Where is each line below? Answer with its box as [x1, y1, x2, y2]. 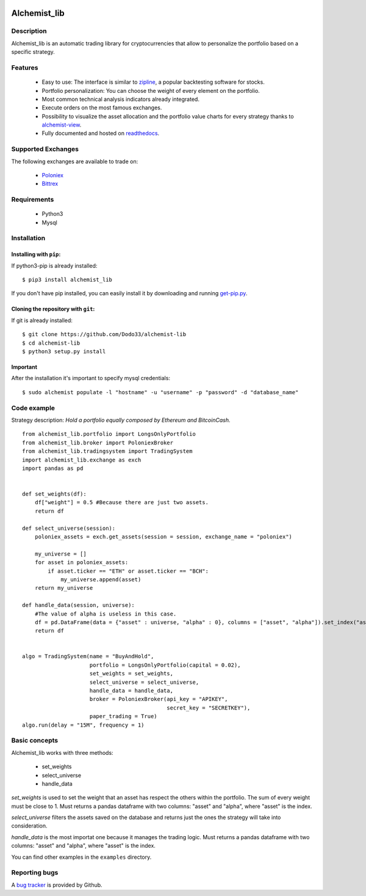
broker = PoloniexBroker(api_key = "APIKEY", [89, 696, 228, 703]
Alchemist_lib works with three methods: [11, 749, 113, 756]
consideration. [11, 822, 48, 829]
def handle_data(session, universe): [22, 602, 135, 609]
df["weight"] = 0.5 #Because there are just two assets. [34, 499, 209, 506]
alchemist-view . [41, 121, 82, 128]
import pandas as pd [22, 465, 84, 472]
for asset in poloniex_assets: [34, 559, 129, 566]
